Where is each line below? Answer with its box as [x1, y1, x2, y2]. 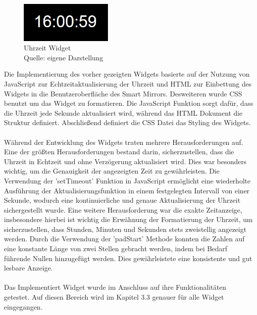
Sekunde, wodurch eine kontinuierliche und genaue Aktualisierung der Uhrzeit [4, 195, 241, 205]
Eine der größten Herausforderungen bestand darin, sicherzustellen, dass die [4, 146, 234, 157]
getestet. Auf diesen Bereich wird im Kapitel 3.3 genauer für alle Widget [4, 292, 224, 302]
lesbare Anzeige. [4, 263, 53, 273]
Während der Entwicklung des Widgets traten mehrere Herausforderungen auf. [4, 136, 243, 147]
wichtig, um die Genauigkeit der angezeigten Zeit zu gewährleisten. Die [4, 166, 220, 176]
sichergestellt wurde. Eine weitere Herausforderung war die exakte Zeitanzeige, [4, 204, 242, 215]
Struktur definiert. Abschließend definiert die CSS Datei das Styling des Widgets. [4, 117, 251, 128]
